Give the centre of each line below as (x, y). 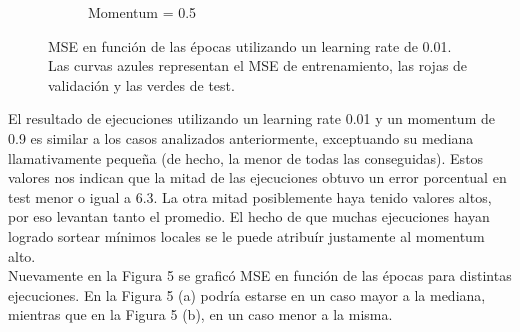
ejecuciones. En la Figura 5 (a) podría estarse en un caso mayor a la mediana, (247, 294)
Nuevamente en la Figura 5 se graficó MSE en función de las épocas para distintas (260, 275)
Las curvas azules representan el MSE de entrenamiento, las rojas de (258, 65)
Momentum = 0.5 (142, 12)
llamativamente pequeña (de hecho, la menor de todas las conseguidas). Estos (246, 157)
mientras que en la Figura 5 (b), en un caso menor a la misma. (200, 314)
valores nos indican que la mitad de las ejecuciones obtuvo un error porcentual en (257, 177)
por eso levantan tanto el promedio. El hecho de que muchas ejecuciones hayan (249, 216)
